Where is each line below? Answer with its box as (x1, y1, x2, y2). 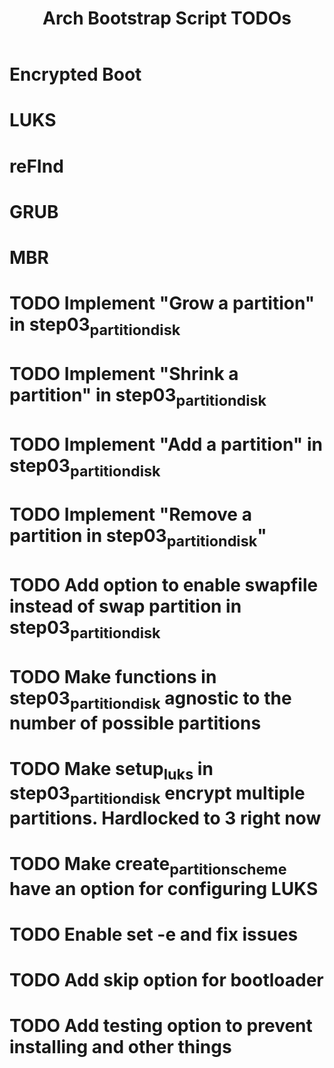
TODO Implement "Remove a (9, 503, 252, 526)
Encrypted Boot (9, 63, 142, 86)
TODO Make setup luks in (9, 757, 214, 784)
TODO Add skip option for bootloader (9, 969, 324, 992)
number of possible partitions (9, 712, 262, 734)
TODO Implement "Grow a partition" (9, 292, 316, 315)
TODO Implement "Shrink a (9, 362, 239, 385)
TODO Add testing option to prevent (9, 1015, 313, 1037)
